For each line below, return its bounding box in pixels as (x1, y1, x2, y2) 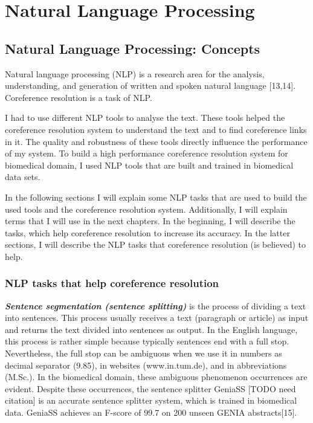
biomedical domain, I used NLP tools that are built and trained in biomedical (5, 158, 294, 171)
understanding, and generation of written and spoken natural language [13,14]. (5, 79, 296, 92)
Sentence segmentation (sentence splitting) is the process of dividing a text (5, 299, 306, 312)
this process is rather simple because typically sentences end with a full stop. (5, 335, 289, 347)
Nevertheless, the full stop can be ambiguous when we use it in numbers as (5, 347, 282, 360)
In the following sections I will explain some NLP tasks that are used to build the (5, 190, 307, 203)
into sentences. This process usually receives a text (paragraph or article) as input (5, 311, 309, 324)
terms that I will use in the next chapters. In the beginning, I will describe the (5, 215, 295, 227)
